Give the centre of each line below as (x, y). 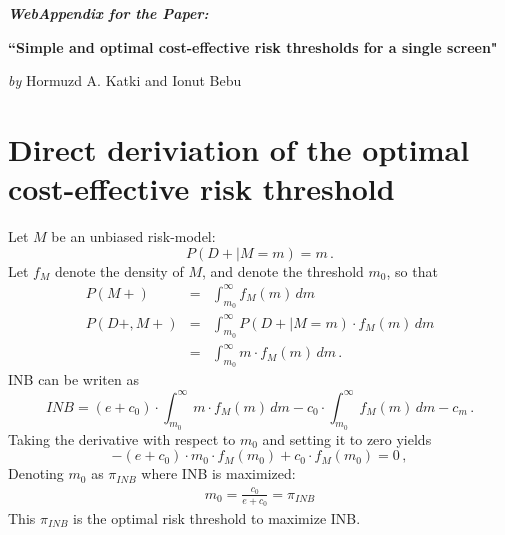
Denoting (36, 473)
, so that (412, 270)
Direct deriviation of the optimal (239, 148)
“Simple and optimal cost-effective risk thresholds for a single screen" (253, 46)
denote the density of (119, 270)
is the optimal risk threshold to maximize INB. (217, 517)
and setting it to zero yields (347, 438)
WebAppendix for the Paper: (108, 13)
